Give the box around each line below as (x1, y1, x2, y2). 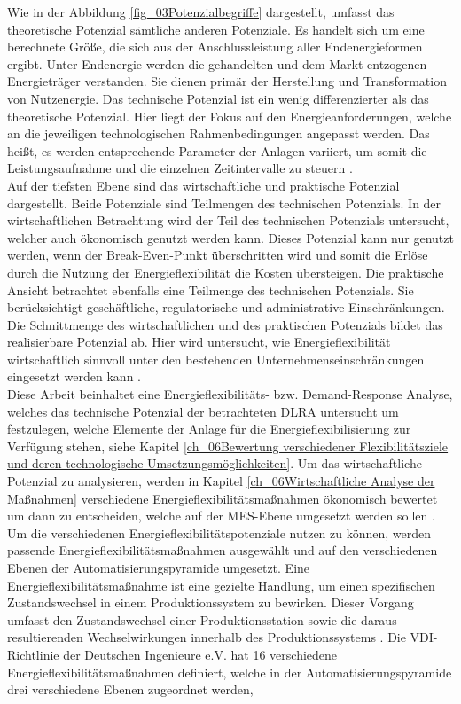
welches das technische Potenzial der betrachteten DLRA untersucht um (7, 402, 399, 420)
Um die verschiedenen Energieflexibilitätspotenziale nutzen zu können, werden (7, 523, 432, 542)
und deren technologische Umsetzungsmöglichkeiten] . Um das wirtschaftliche (7, 454, 422, 473)
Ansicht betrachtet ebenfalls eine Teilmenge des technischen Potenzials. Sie (7, 280, 414, 299)
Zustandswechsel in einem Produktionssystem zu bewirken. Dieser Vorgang (7, 593, 414, 612)
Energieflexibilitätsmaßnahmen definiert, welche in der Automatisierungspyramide (7, 662, 452, 681)
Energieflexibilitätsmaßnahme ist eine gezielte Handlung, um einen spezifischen (7, 575, 435, 594)
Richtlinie (7, 645, 59, 663)
